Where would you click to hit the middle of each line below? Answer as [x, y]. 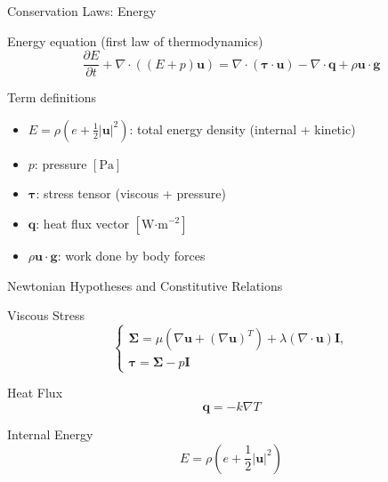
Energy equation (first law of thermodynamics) [135, 40]
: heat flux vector [82, 224]
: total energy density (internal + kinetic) [242, 129]
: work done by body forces [131, 256]
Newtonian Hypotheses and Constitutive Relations [145, 285]
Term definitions [52, 97]
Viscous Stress [46, 315]
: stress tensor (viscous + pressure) [131, 193]
